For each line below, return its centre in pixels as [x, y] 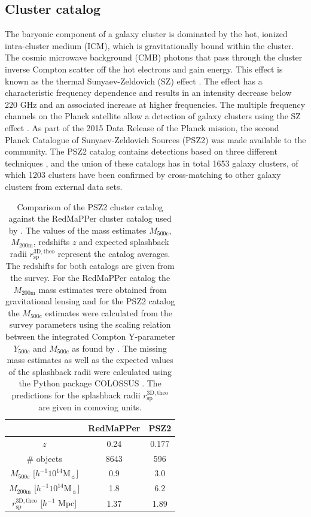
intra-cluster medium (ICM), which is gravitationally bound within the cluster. [150, 45]
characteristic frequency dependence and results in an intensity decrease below [148, 93]
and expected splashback [124, 242]
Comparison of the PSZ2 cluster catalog [90, 206]
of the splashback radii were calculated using [90, 371]
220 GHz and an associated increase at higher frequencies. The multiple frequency [155, 104]
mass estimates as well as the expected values [90, 360]
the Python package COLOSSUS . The [90, 383]
